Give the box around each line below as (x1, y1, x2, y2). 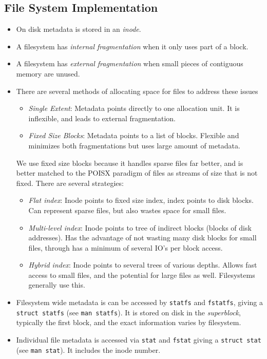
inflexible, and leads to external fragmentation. (28, 112, 176, 123)
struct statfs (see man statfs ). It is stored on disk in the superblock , (16, 307, 241, 317)
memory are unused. (16, 68, 80, 79)
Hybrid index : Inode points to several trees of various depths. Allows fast (28, 259, 257, 270)
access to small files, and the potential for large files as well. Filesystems (28, 269, 255, 280)
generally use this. (28, 279, 85, 290)
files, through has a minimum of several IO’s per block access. (28, 242, 223, 253)
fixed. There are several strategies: (16, 177, 124, 188)
